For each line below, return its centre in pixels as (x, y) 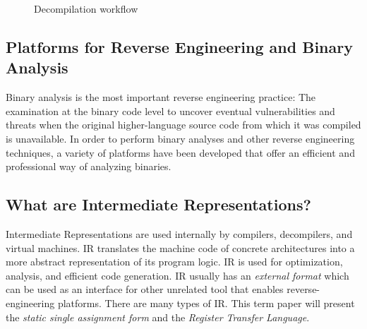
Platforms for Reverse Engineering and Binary (179, 46)
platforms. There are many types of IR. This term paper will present (206, 303)
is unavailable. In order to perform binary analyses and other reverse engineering (180, 138)
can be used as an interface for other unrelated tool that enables (145, 289)
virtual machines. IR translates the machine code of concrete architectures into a (180, 247)
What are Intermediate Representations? (158, 204)
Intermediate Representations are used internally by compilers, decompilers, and (179, 233)
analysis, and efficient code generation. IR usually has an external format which (178, 275)
